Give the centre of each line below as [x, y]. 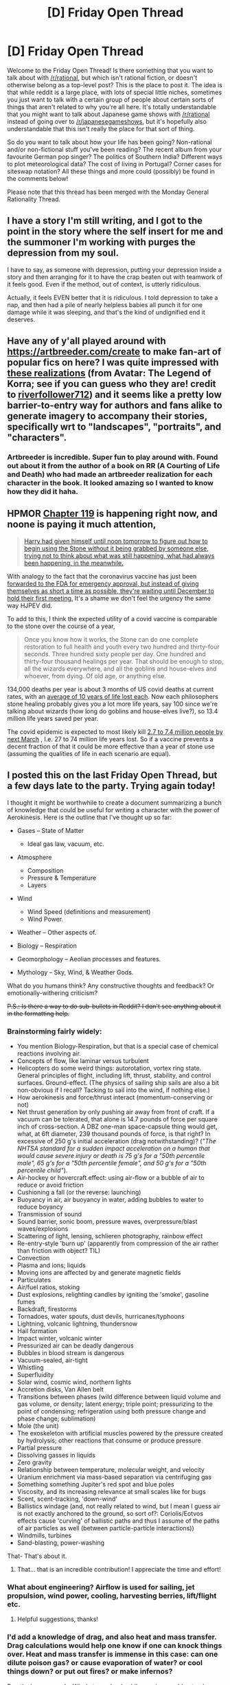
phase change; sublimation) [56, 1418]
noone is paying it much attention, [82, 525]
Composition [45, 870]
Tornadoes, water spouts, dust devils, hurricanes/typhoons [101, 1316]
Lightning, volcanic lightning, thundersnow [77, 1324]
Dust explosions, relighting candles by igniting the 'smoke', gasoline [113, 1294]
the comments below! [38, 178]
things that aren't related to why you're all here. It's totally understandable [112, 107]
